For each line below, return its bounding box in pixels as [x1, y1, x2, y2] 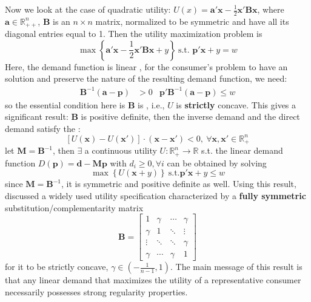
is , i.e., [138, 98, 165, 111]
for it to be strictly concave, [5, 260, 109, 273]
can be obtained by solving [167, 156, 267, 169]
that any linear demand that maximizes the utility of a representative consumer [5, 274, 301, 286]
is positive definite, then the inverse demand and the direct [81, 110, 300, 123]
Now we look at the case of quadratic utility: [5, 3, 171, 15]
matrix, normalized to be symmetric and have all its [95, 15, 289, 27]
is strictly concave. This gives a [176, 98, 296, 111]
